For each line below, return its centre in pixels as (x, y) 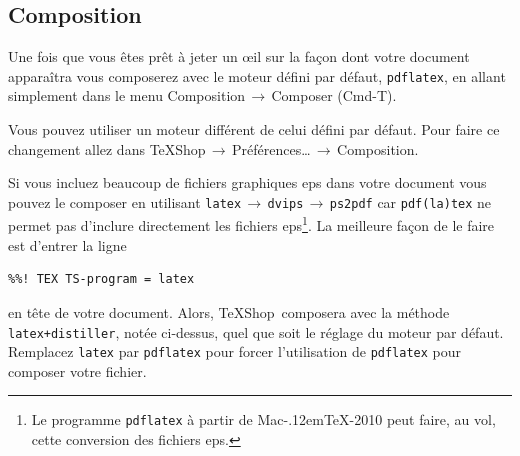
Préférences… (271, 148)
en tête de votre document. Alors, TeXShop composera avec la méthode (229, 311)
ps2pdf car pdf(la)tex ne (410, 201)
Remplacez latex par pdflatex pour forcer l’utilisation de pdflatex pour (235, 351)
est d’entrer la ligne (67, 244)
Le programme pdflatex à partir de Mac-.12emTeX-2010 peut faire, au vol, (263, 419)
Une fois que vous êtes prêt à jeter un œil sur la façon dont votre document (239, 56)
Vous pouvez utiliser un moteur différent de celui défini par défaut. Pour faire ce (254, 129)
